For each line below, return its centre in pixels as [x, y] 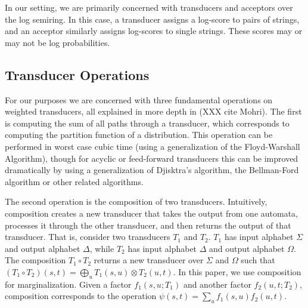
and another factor [217, 284]
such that [258, 260]
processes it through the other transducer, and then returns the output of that [148, 225]
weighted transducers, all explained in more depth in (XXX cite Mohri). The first [153, 111]
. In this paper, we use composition [237, 271]
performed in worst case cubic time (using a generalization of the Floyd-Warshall [153, 146]
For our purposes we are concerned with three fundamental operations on [139, 99]
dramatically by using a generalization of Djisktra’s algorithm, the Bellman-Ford [152, 170]
